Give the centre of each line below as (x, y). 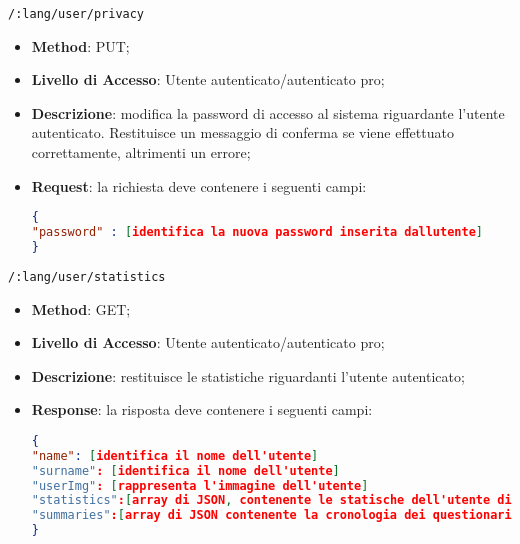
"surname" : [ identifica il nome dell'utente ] (185, 470)
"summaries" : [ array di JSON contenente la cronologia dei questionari (271, 515)
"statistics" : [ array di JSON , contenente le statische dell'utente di (271, 500)
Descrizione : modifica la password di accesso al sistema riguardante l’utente (268, 112)
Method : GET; (81, 308)
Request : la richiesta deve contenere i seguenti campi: (199, 185)
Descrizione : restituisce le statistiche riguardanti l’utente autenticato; (248, 375)
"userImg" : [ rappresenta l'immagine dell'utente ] (200, 485)
